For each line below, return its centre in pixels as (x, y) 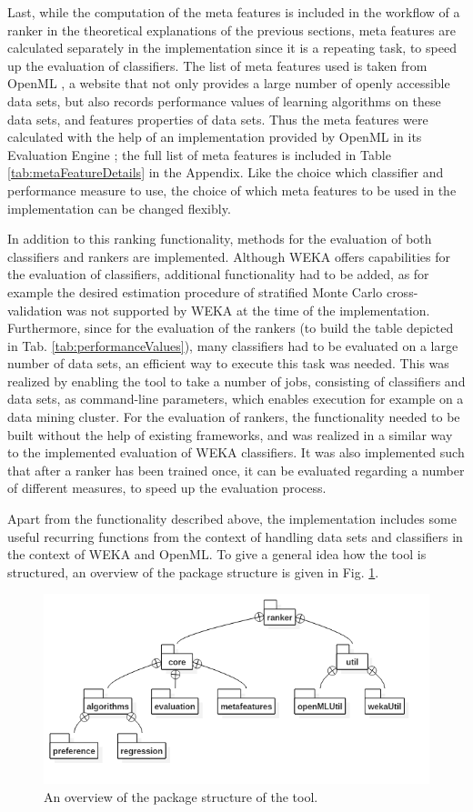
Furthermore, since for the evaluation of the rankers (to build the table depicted (231, 328)
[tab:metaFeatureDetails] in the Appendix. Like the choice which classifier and (226, 172)
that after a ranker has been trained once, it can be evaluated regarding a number (236, 470)
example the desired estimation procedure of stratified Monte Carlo (195, 291)
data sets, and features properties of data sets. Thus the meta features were (218, 119)
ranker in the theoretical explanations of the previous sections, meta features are (231, 30)
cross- (402, 291)
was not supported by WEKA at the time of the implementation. (248, 310)
